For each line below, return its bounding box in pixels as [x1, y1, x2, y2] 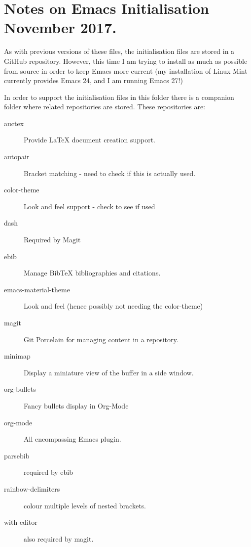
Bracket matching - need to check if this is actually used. [24, 168, 196, 178]
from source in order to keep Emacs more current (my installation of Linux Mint [4, 65, 248, 76]
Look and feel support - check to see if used [24, 201, 155, 211]
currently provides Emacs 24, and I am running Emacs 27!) [4, 75, 183, 86]
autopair [4, 151, 30, 162]
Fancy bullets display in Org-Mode [24, 400, 129, 410]
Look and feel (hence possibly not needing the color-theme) [24, 301, 203, 311]
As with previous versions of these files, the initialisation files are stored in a [4, 46, 235, 56]
